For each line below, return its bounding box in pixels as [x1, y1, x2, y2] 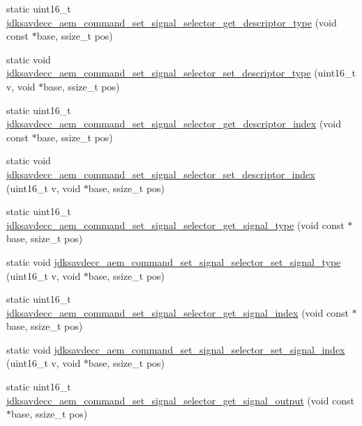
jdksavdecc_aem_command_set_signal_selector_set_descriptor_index [6, 166, 315, 181]
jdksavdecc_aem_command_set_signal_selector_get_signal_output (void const [6, 393, 355, 407]
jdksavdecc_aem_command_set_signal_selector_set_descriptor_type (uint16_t [6, 65, 356, 80]
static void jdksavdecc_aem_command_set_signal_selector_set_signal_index [6, 342, 345, 356]
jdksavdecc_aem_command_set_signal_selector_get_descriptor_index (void [6, 116, 342, 131]
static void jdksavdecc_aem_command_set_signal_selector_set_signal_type [6, 254, 341, 269]
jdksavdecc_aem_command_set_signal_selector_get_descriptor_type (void [6, 15, 337, 29]
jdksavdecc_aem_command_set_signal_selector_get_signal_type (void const [6, 217, 345, 232]
